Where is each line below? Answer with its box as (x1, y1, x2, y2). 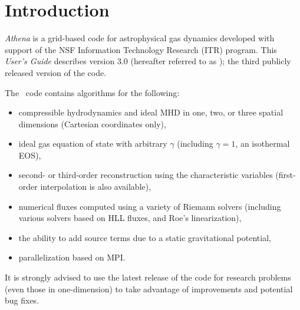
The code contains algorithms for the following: (5, 86, 180, 98)
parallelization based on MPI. (18, 251, 126, 263)
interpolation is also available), (40, 180, 151, 193)
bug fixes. (5, 294, 39, 306)
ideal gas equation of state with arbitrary (18, 137, 167, 150)
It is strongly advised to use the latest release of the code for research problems (5, 271, 291, 283)
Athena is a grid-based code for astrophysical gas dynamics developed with (5, 32, 275, 44)
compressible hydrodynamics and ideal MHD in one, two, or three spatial (18, 106, 283, 118)
